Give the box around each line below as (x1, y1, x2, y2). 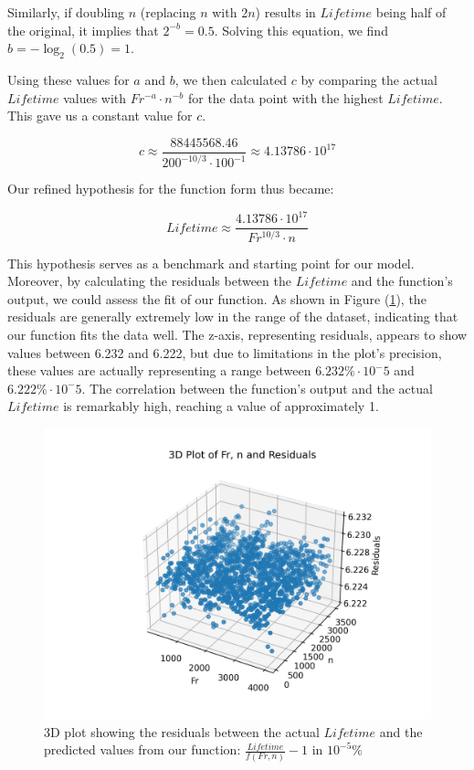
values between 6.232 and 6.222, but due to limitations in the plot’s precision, (7, 343, 442, 362)
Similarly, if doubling (7, 3, 125, 21)
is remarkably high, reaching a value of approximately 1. (63, 396, 379, 416)
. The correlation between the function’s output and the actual (81, 378, 433, 397)
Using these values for (7, 69, 130, 89)
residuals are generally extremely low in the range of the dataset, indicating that (7, 307, 458, 326)
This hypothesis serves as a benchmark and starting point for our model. (7, 253, 415, 272)
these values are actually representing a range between (7, 361, 311, 380)
